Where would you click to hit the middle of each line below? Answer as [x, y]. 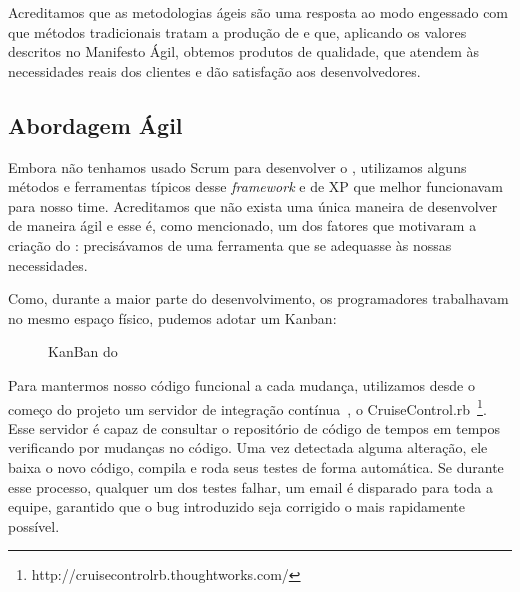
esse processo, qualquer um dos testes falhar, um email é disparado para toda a [250, 486]
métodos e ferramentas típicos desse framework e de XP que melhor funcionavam [255, 186]
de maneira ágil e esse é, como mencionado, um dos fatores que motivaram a [242, 225]
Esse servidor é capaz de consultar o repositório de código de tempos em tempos [254, 427]
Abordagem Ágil [95, 124]
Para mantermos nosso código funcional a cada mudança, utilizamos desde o [241, 384]
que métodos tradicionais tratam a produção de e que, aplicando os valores [237, 31]
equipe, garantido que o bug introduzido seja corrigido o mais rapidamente [236, 506]
